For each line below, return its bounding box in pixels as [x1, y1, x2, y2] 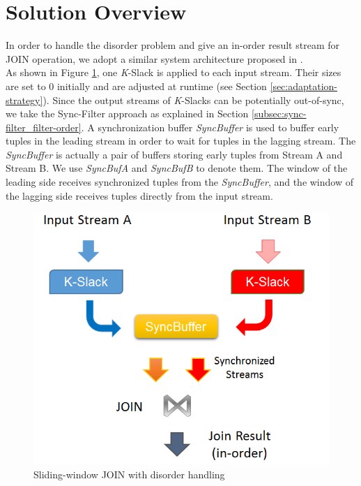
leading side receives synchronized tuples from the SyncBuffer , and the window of [6, 175, 353, 189]
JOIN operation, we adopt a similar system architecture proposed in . [6, 51, 303, 66]
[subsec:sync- [252, 106, 307, 121]
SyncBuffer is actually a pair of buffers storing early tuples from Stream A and [6, 147, 343, 161]
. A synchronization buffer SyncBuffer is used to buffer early [81, 119, 339, 134]
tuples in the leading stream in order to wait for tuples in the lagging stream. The [6, 133, 356, 148]
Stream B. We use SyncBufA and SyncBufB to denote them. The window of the [6, 161, 348, 175]
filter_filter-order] [6, 119, 82, 134]
